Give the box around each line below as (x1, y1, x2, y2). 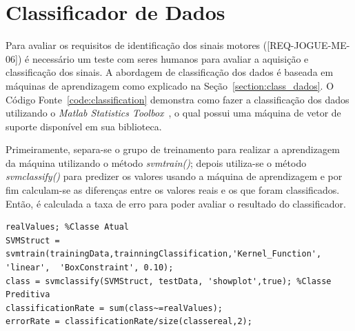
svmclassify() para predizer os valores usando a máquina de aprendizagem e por (6, 169, 343, 183)
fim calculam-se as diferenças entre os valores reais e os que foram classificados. (6, 183, 340, 197)
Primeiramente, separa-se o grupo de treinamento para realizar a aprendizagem (6, 142, 340, 157)
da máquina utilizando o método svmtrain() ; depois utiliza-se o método (6, 155, 307, 170)
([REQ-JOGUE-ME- (263, 38, 350, 52)
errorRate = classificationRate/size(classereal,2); (6, 317, 252, 327)
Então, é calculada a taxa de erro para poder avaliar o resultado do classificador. (6, 196, 346, 210)
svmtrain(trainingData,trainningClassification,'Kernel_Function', (6, 249, 322, 259)
